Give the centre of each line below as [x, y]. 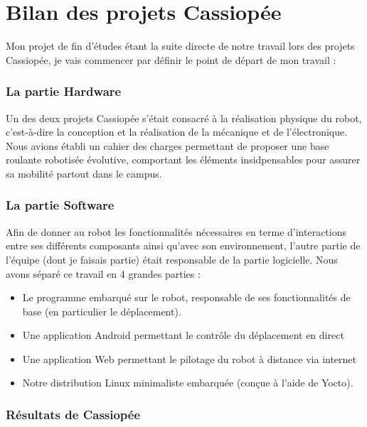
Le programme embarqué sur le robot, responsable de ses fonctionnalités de [186, 297]
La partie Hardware [64, 91]
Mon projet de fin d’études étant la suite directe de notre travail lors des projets [180, 46]
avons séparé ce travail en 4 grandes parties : [103, 273]
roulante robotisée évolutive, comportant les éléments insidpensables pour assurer [183, 160]
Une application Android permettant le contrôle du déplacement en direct [183, 335]
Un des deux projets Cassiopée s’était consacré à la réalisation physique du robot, [184, 118]
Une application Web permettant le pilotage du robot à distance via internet [190, 358]
